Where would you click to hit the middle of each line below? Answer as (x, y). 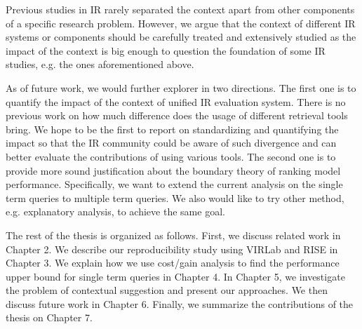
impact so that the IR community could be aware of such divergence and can (171, 143)
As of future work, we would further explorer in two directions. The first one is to (181, 87)
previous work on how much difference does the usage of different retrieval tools (177, 115)
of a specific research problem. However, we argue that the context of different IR (181, 23)
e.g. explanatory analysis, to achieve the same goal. (115, 211)
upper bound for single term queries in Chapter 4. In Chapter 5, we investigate (175, 276)
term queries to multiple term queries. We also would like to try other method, (175, 197)
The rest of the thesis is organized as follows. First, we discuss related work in (173, 235)
